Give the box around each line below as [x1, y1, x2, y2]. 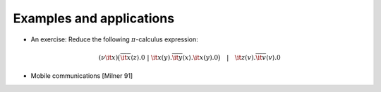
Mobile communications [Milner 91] [30, 72, 133, 80]
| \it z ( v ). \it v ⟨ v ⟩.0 [226, 53, 282, 61]
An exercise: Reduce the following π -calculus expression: [30, 35, 199, 44]
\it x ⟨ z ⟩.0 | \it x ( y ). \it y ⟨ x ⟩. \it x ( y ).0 [120, 53, 219, 61]
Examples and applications [13, 11, 175, 26]
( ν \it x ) [98, 53, 119, 61]
